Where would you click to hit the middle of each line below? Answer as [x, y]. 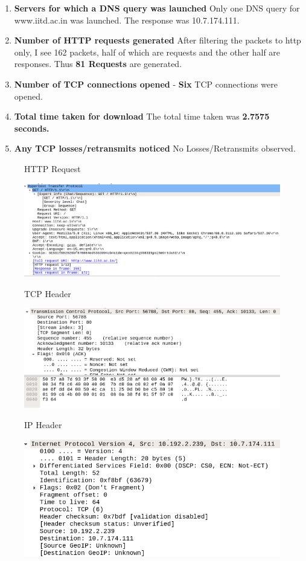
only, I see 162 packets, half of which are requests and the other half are [147, 52]
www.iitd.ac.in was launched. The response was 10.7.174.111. [127, 20]
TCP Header [48, 293]
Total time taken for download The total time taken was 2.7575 [142, 116]
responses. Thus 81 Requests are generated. [98, 64]
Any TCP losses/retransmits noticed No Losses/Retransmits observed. [155, 148]
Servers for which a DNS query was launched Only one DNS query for [157, 8]
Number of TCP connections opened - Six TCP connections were [146, 84]
